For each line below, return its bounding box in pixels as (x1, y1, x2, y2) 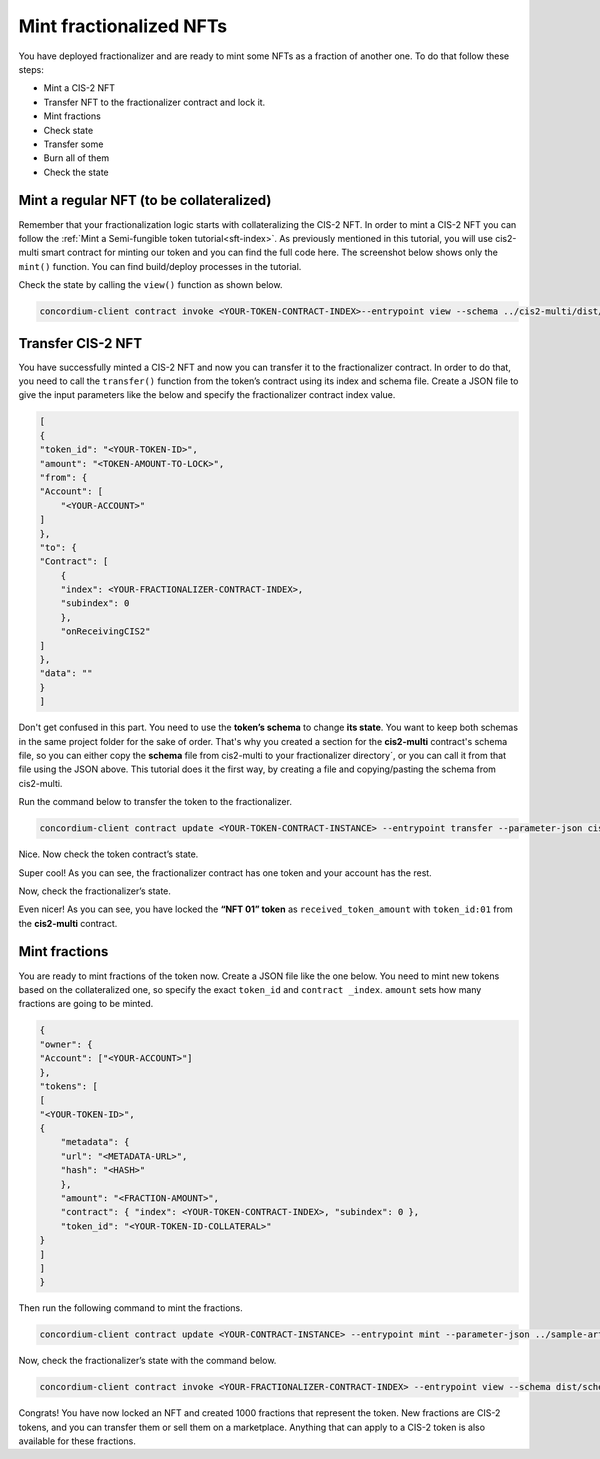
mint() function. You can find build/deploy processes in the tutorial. (18, 260, 302, 272)
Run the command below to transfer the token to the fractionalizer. (18, 796, 292, 808)
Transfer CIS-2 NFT (18, 335, 143, 352)
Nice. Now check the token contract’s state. (18, 848, 199, 860)
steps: (18, 63, 44, 75)
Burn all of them (43, 152, 110, 164)
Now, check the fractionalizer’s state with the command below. (18, 1355, 277, 1367)
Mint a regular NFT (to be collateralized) (18, 192, 272, 209)
